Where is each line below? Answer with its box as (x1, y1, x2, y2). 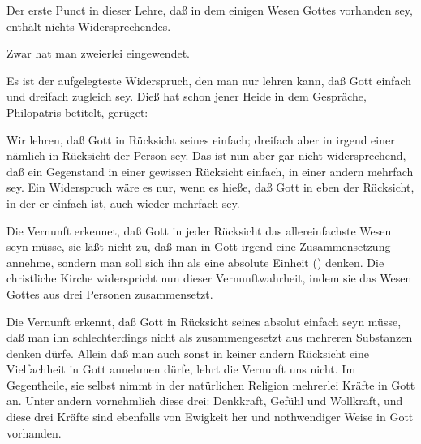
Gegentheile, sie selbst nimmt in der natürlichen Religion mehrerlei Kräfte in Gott (6, 376, 415, 393)
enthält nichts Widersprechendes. (6, 17, 171, 34)
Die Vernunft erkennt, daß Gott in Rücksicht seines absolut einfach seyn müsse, (6, 313, 402, 330)
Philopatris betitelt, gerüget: (6, 103, 148, 120)
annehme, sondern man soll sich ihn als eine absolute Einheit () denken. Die (6, 253, 384, 270)
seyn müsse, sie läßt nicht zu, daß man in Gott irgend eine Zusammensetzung (6, 238, 391, 255)
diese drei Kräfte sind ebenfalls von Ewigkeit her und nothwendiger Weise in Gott (6, 408, 414, 425)
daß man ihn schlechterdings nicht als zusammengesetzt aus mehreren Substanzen (6, 329, 413, 346)
